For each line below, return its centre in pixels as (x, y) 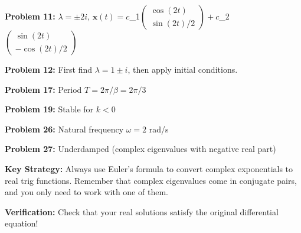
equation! (22, 223)
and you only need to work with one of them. (86, 192)
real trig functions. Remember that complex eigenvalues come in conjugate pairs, (151, 180)
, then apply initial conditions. (183, 69)
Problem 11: (30, 16)
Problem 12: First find (48, 69)
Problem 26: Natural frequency (64, 129)
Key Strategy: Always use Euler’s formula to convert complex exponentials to (149, 168)
